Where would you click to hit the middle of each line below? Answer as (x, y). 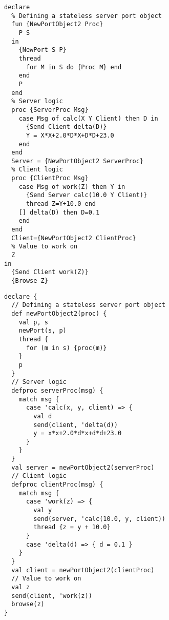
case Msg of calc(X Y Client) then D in (88, 118)
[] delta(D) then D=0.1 (59, 212)
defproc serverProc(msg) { (57, 390)
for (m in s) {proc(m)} (66, 348)
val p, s (33, 322)
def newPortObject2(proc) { (59, 313)
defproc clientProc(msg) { (57, 485)
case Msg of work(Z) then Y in (72, 187)
